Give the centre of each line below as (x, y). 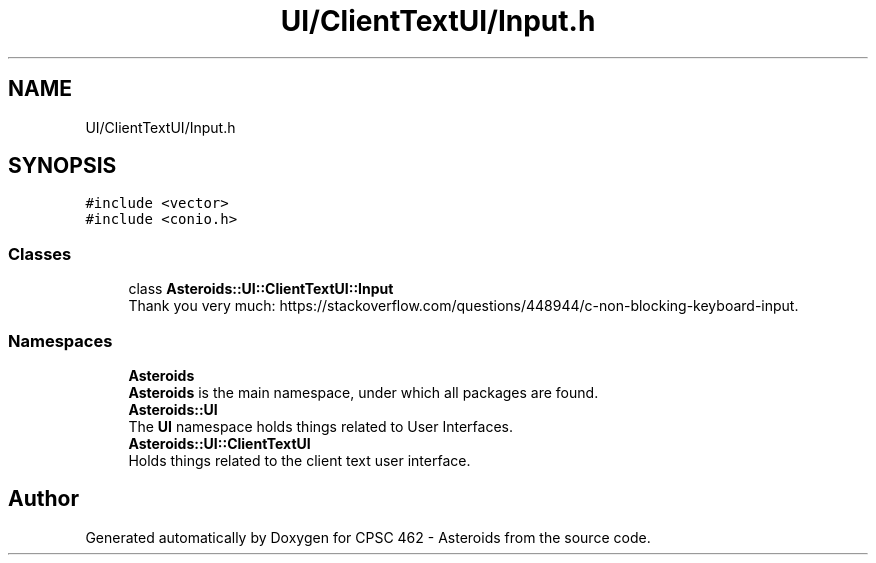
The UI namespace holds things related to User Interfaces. (321, 426)
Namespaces (60, 340)
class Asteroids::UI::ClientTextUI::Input (261, 289)
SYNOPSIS (62, 166)
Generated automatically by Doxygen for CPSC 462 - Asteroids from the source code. (368, 537)
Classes (40, 253)
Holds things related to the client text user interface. (299, 460)
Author (43, 499)
